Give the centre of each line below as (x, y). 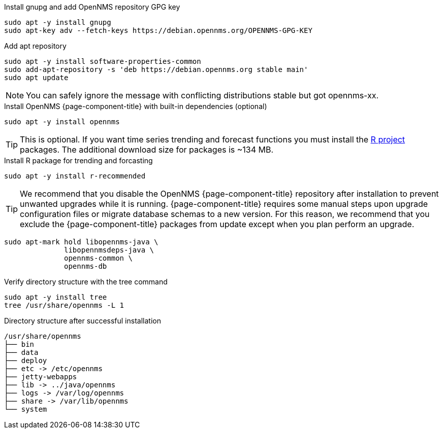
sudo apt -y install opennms (62, 122)
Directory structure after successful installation (83, 321)
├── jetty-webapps (41, 377)
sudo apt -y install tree (56, 297)
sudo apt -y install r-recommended (75, 176)
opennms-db (86, 266)
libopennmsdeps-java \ (109, 250)
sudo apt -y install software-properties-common (103, 61)
